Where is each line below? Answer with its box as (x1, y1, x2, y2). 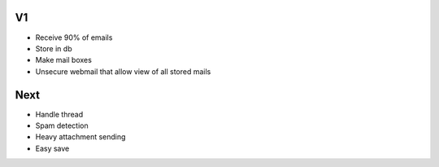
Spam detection (35, 121, 89, 130)
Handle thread (35, 109, 84, 119)
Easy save (35, 143, 70, 153)
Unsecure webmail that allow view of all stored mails (35, 66, 211, 77)
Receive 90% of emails (35, 33, 113, 42)
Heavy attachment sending (35, 132, 126, 142)
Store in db (35, 43, 72, 53)
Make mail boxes (35, 55, 93, 65)
